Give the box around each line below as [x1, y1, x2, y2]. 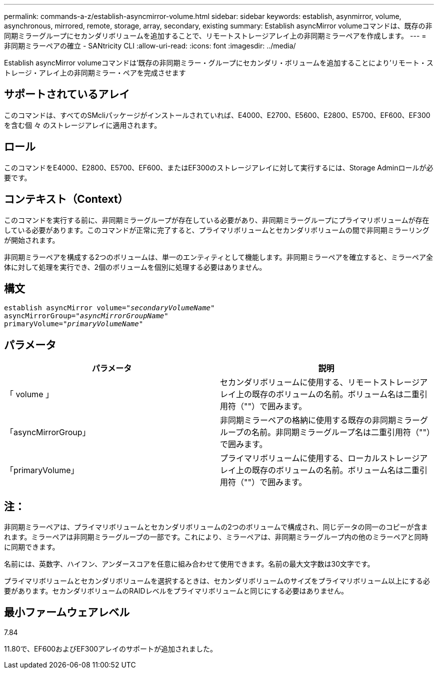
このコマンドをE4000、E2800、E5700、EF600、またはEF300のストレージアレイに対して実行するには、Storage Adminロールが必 [4, 163, 433, 172]
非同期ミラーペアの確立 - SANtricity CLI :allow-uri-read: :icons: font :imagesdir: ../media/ [4, 41, 296, 50]
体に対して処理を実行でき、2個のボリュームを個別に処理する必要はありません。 [4, 262, 266, 271]
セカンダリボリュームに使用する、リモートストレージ [220, 377, 420, 388]
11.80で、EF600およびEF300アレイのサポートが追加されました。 [4, 644, 217, 653]
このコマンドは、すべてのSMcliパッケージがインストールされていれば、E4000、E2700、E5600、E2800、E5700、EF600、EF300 [4, 110, 430, 119]
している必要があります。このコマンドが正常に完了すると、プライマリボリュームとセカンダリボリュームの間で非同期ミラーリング [4, 225, 429, 234]
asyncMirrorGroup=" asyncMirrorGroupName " [4, 312, 168, 320]
